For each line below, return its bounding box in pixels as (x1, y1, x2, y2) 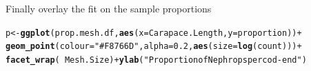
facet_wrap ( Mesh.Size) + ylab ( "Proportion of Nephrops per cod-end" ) (6, 54, 307, 65)
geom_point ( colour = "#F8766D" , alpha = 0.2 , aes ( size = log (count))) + (6, 41, 302, 52)
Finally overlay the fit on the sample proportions (6, 1, 212, 15)
